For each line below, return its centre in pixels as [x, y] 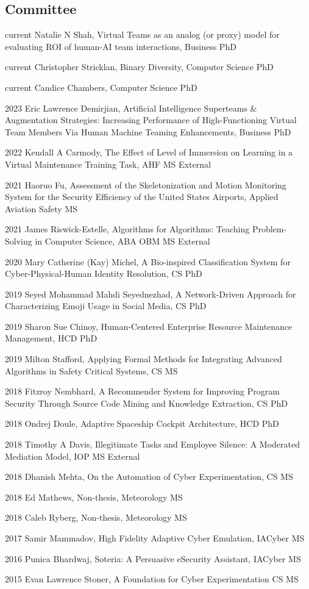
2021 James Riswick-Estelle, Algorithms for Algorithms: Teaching [127, 229]
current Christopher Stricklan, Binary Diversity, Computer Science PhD [139, 67]
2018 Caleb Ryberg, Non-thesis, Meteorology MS [96, 517]
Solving [19, 241]
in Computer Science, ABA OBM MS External [123, 241]
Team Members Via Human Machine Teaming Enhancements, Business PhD [148, 131]
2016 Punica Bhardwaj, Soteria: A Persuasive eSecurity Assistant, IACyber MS [153, 558]
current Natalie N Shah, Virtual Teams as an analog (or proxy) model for [142, 34]
